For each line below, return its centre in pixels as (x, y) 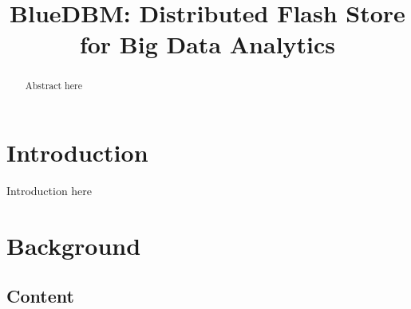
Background (74, 245)
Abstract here (53, 86)
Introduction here (49, 190)
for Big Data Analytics (207, 44)
